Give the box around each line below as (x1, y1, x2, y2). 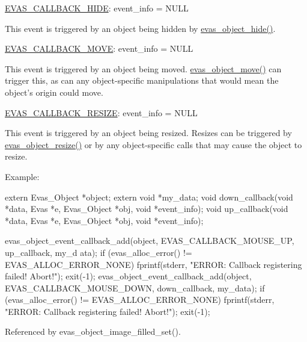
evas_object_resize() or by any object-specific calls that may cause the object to (5, 138, 302, 151)
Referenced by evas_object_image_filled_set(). (5, 325, 181, 338)
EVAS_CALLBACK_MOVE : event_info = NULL (5, 42, 193, 55)
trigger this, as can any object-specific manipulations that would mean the (5, 74, 279, 87)
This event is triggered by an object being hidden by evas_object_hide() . (5, 22, 276, 34)
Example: (5, 170, 40, 182)
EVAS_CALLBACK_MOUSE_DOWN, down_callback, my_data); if (5, 281, 265, 294)
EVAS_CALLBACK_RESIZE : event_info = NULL (5, 106, 198, 119)
